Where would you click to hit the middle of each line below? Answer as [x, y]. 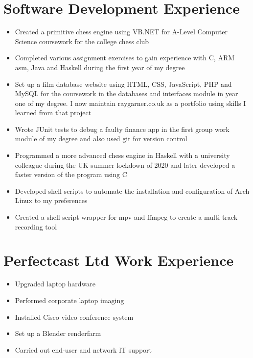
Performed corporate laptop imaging [69, 300]
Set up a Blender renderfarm [58, 333]
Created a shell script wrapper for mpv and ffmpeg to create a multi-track [126, 217]
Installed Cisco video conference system [74, 317]
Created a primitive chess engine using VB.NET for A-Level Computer [121, 32]
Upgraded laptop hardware [55, 284]
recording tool [36, 226]
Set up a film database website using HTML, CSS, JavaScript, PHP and [123, 84]
